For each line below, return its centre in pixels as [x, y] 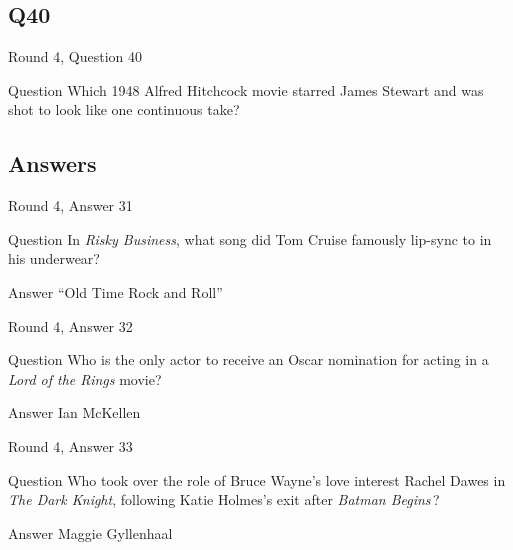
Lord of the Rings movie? [85, 378]
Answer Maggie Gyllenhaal [90, 532]
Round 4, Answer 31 [70, 205]
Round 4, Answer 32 [70, 325]
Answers [52, 163]
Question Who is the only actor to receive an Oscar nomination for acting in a [248, 359]
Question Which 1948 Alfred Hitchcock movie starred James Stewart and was [246, 89]
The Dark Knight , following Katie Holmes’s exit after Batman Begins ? [224, 499]
